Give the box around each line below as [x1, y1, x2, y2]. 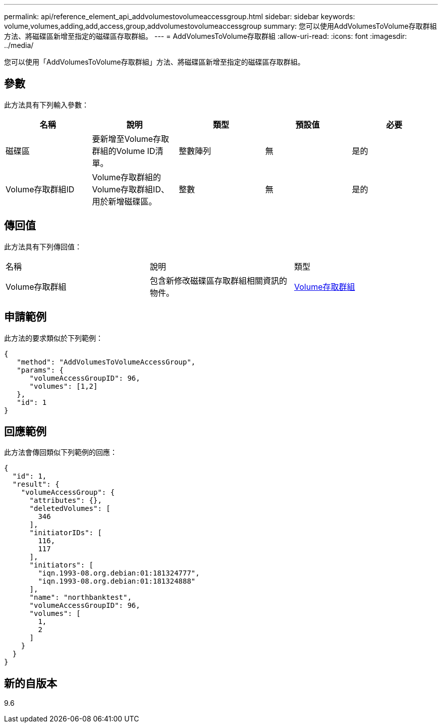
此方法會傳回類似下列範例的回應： [4, 448, 117, 457]
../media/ [4, 41, 34, 49]
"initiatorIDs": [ [29, 529, 102, 537]
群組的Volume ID [92, 145, 155, 156]
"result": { [12, 480, 60, 489]
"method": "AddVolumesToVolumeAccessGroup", [17, 357, 196, 366]
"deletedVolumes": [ [29, 504, 111, 513]
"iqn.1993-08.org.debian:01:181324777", [38, 569, 200, 578]
